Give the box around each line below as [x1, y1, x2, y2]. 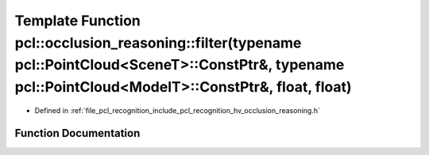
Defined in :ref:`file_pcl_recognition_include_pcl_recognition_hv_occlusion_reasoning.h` [34, 105, 321, 115]
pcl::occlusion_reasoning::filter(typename [14, 34, 302, 51]
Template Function [14, 12, 141, 29]
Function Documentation [14, 127, 141, 140]
